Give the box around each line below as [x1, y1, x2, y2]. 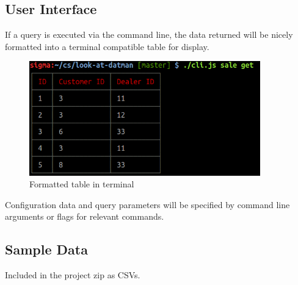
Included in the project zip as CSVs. [5, 269, 140, 281]
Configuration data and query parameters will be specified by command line [5, 198, 290, 211]
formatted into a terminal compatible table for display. [5, 40, 209, 52]
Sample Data [5, 240, 88, 259]
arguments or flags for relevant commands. [5, 210, 164, 223]
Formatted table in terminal [29, 178, 134, 190]
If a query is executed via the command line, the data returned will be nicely [5, 28, 293, 41]
